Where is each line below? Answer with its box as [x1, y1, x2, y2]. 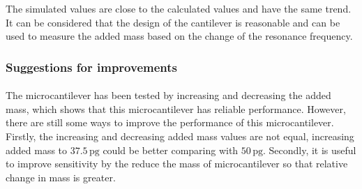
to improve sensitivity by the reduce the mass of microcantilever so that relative [6, 156, 348, 171]
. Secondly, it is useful [262, 142, 356, 157]
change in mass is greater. [6, 169, 116, 184]
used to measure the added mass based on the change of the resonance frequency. [6, 29, 353, 43]
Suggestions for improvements [6, 58, 177, 75]
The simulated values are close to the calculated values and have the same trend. [6, 1, 352, 15]
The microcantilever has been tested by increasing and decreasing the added [6, 88, 331, 103]
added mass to [6, 142, 68, 157]
